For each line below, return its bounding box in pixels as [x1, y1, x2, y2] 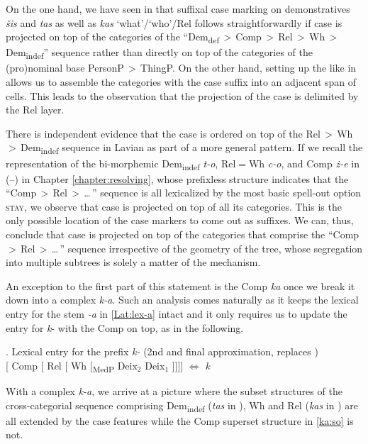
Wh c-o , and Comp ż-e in [248, 155, 359, 170]
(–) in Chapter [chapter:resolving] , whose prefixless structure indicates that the [6, 171, 349, 186]
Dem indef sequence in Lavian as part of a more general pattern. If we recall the [20, 140, 363, 157]
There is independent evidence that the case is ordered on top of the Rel [6, 126, 320, 140]
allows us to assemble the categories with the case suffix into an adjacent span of [6, 74, 357, 89]
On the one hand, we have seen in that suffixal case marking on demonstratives [6, 1, 350, 16]
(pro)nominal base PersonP [6, 60, 124, 75]
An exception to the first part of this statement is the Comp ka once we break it [6, 278, 355, 293]
